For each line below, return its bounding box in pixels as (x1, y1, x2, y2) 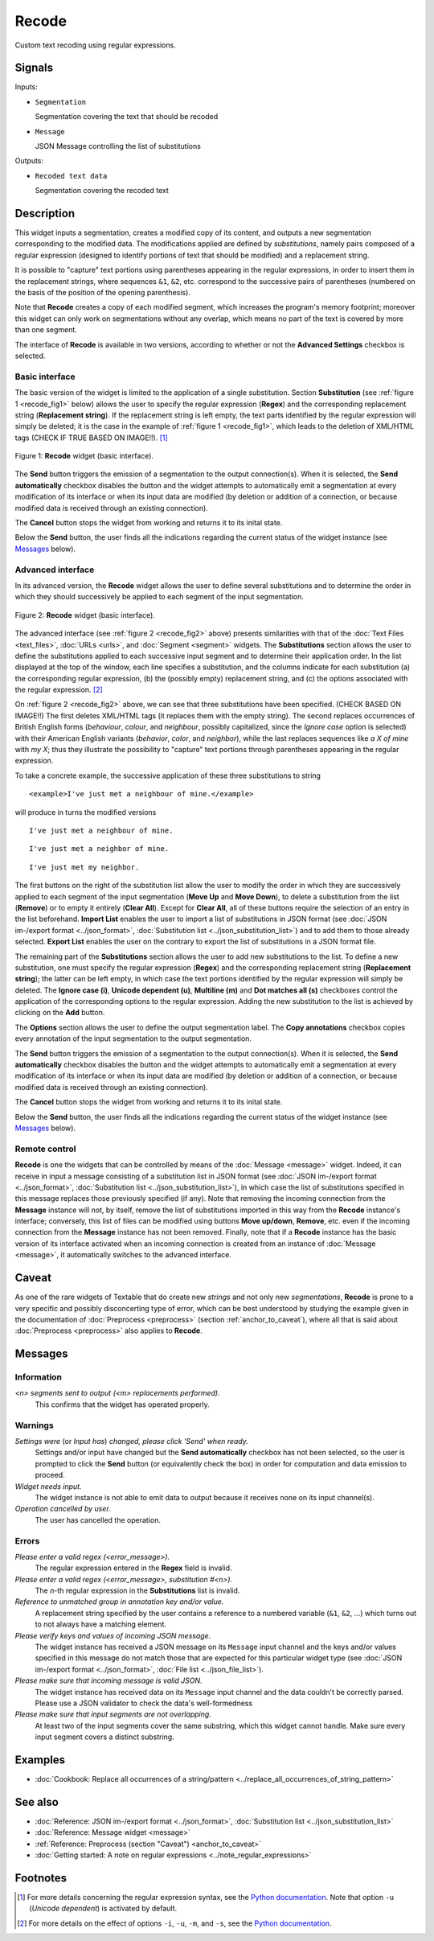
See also (14, 1795, 59, 1809)
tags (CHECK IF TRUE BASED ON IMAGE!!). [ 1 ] (14, 433, 168, 442)
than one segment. (14, 325, 78, 335)
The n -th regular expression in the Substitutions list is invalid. (35, 1585, 240, 1596)
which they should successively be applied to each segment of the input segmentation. (14, 592, 305, 602)
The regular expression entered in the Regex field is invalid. (35, 1563, 232, 1573)
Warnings (14, 1420, 54, 1431)
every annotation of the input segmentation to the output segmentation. (14, 1034, 252, 1043)
